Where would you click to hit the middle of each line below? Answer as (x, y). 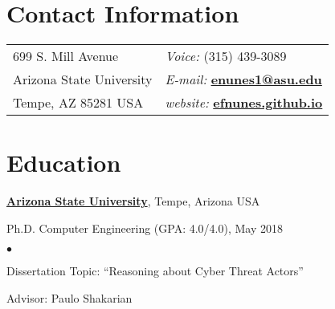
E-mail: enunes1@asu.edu (243, 79)
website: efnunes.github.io (244, 103)
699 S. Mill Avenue (66, 56)
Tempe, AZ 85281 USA (78, 103)
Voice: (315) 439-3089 (226, 56)
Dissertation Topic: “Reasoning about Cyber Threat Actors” (155, 271)
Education (64, 163)
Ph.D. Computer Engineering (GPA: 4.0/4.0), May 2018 (145, 228)
